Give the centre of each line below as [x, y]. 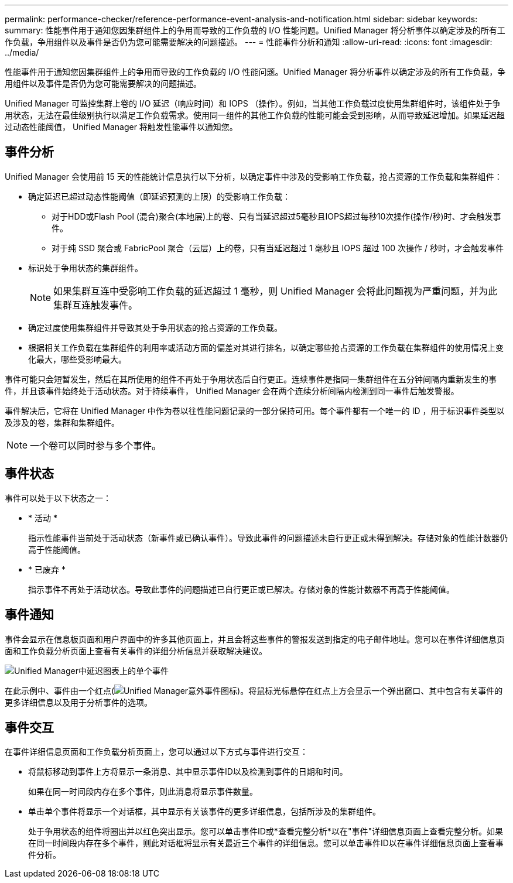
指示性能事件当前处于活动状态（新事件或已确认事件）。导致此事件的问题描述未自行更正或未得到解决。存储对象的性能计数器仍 [268, 538]
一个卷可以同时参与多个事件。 [96, 445]
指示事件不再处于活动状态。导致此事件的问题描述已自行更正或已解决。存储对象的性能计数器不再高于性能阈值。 [241, 589]
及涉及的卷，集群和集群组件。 [62, 422]
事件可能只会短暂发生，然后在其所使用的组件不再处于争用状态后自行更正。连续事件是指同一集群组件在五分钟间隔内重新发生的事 [251, 379]
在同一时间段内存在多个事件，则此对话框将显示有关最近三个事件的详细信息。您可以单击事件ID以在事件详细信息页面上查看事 [266, 843]
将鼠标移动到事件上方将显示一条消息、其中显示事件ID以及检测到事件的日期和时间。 [188, 772]
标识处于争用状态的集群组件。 [85, 268]
